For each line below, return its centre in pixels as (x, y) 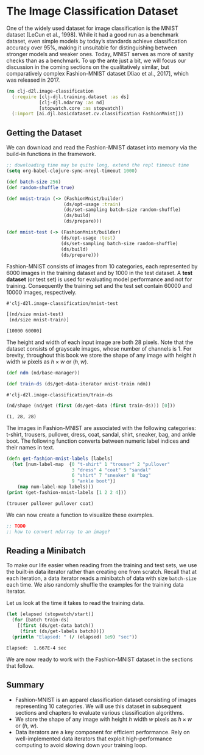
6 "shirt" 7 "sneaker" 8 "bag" (111, 476)
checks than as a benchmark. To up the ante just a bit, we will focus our (97, 60)
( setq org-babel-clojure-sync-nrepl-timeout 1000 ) (72, 171)
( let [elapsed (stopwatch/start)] (50, 614)
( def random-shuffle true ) (40, 187)
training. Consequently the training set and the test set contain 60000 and (99, 286)
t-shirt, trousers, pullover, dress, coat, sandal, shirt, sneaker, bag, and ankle (101, 434)
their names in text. (30, 447)
